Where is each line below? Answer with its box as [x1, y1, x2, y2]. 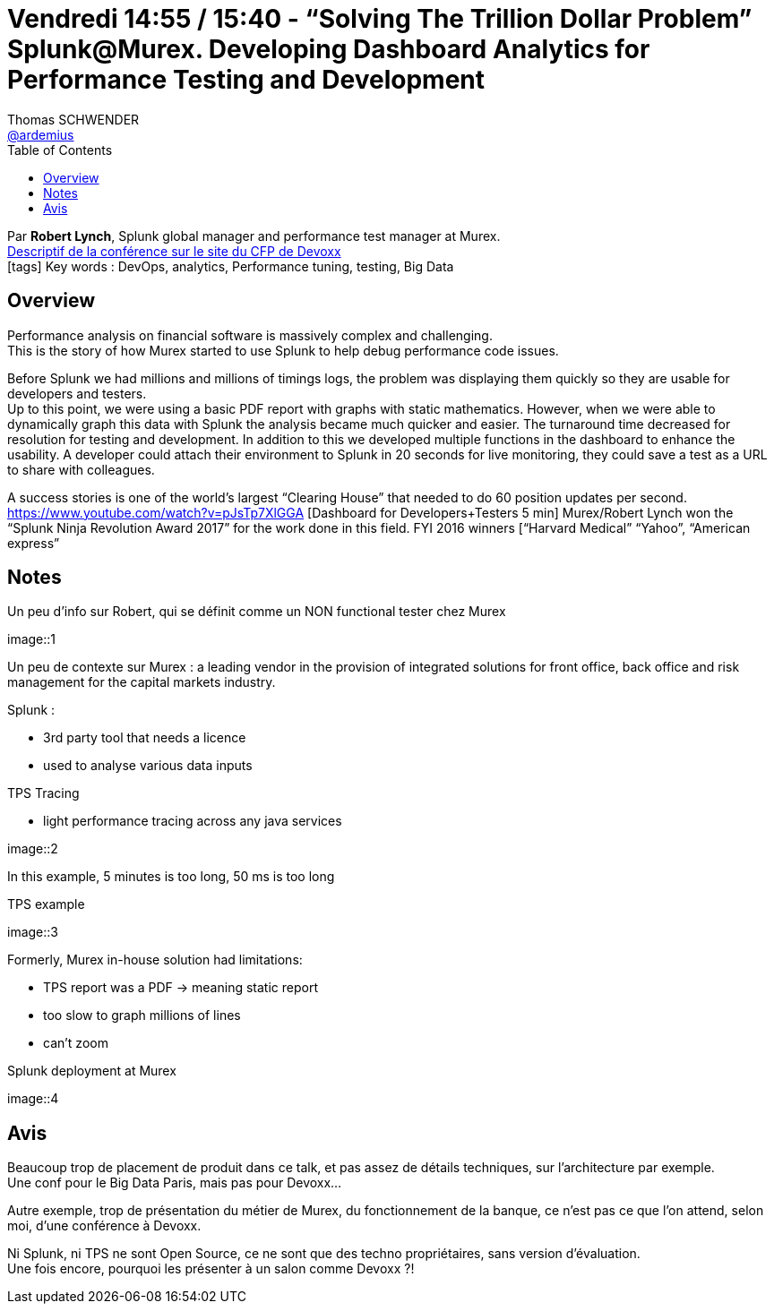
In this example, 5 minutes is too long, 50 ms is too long [7, 869, 335, 885]
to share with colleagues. [7, 461, 155, 477]
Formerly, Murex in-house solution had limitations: [7, 952, 303, 968]
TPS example [7, 896, 85, 913]
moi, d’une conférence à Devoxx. [7, 1218, 202, 1234]
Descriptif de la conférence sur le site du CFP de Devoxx [7, 243, 341, 259]
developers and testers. [7, 385, 147, 401]
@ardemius [7, 126, 74, 142]
